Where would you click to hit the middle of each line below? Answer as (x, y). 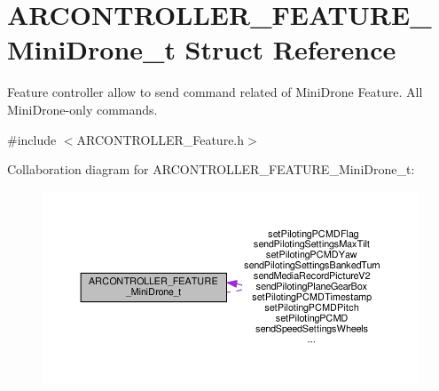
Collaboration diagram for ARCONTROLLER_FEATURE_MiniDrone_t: (211, 169)
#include (32, 139)
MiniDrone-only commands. (82, 109)
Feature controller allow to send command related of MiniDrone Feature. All (215, 92)
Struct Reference (290, 49)
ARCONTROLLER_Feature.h (161, 139)
